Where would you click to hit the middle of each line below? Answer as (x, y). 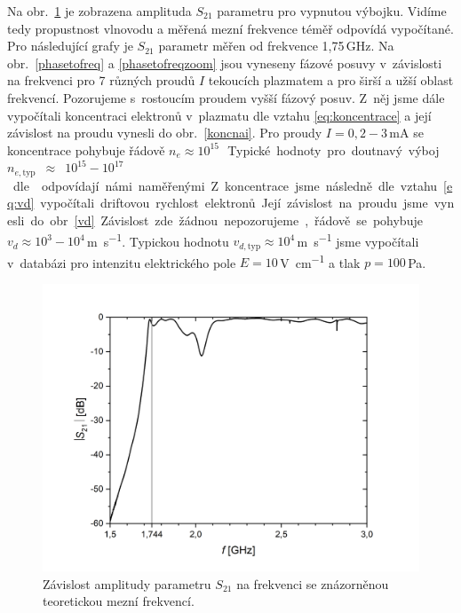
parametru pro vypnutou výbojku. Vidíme (332, 11)
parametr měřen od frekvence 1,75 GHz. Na (276, 46)
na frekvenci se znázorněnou (313, 583)
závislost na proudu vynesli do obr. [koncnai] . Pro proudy (165, 133)
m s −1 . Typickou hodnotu (158, 240)
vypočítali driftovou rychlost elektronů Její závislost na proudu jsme (234, 203)
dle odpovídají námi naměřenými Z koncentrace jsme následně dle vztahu (225, 185)
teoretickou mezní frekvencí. (119, 601)
